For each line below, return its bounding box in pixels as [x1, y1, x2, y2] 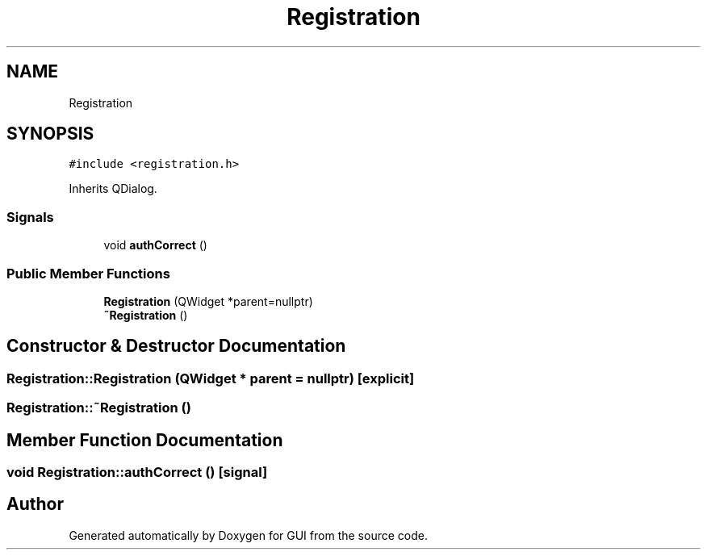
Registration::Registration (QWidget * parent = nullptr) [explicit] [6, 370, 415, 387]
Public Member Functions [6, 265, 170, 282]
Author [6, 494, 64, 515]
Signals [6, 208, 54, 225]
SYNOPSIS [6, 123, 94, 144]
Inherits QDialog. [69, 182, 157, 196]
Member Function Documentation [6, 429, 283, 450]
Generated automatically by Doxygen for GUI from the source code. [69, 528, 428, 542]
